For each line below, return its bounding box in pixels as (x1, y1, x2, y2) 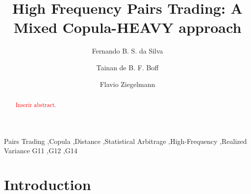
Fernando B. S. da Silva (92, 46, 163, 56)
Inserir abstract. (15, 100, 56, 109)
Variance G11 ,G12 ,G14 (4, 145, 77, 156)
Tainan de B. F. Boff (96, 62, 159, 72)
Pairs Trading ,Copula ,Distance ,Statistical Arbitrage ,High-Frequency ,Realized (4, 136, 247, 146)
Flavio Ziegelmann (100, 79, 155, 89)
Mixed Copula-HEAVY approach (13, 17, 242, 37)
